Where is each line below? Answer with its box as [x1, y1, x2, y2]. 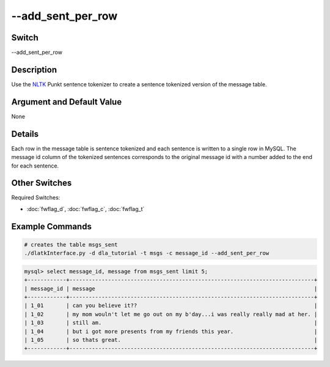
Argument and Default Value [11, 97, 122, 107]
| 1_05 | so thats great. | [24, 336, 318, 343]
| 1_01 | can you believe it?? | [24, 302, 318, 309]
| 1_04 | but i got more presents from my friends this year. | [24, 328, 318, 335]
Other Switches [11, 178, 72, 188]
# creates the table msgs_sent [24, 241, 119, 248]
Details [11, 128, 39, 139]
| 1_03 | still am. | [24, 319, 318, 327]
